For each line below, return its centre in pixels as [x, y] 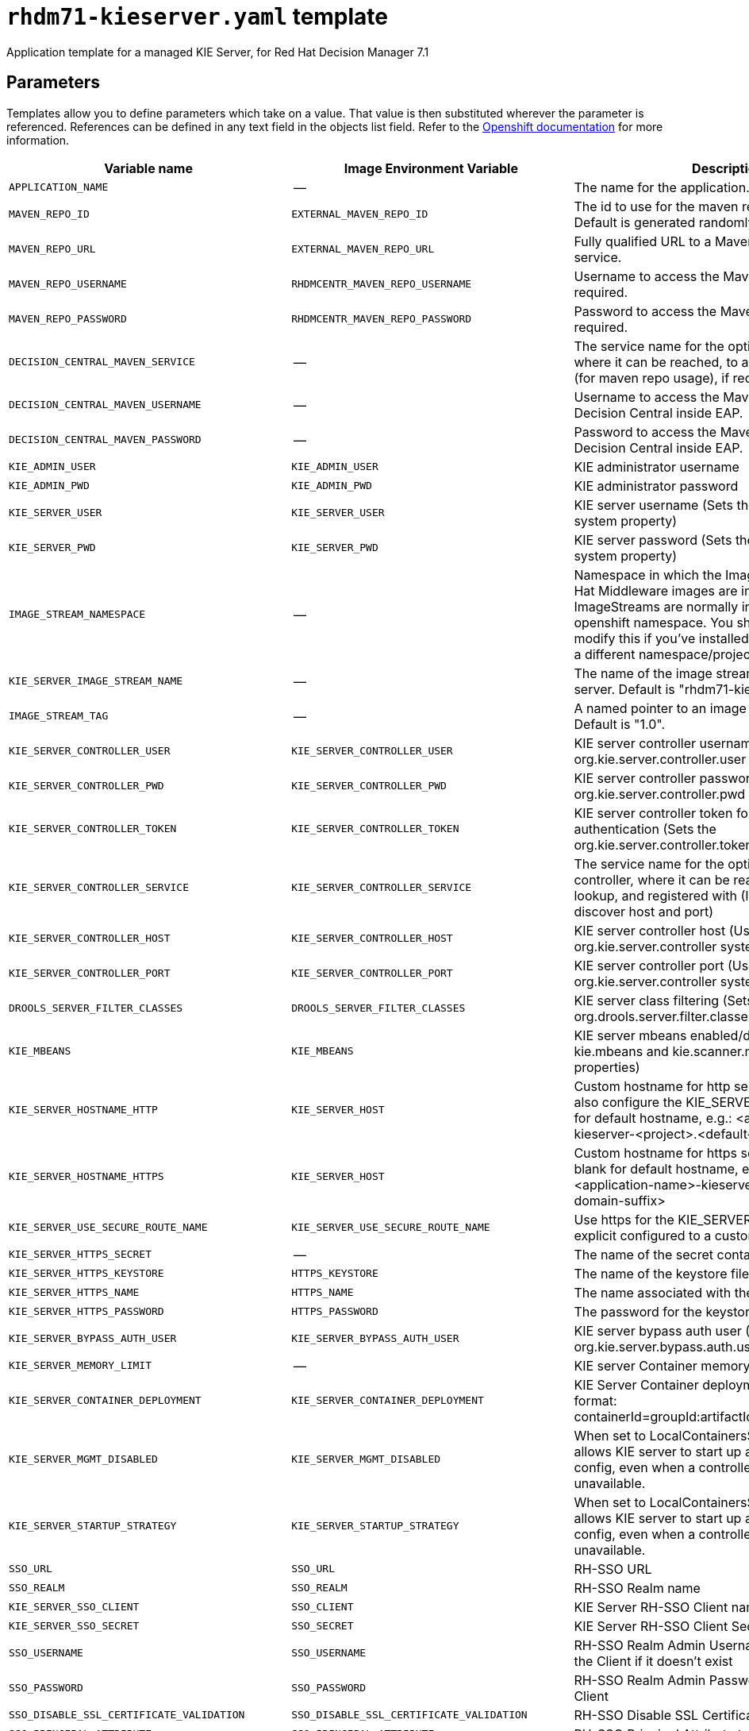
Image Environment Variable [431, 168]
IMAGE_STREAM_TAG [59, 716]
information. [38, 140]
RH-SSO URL [613, 1569]
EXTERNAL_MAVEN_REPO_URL [363, 249]
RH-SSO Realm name [637, 1588]
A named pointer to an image [660, 708]
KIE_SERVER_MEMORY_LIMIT [81, 1366]
